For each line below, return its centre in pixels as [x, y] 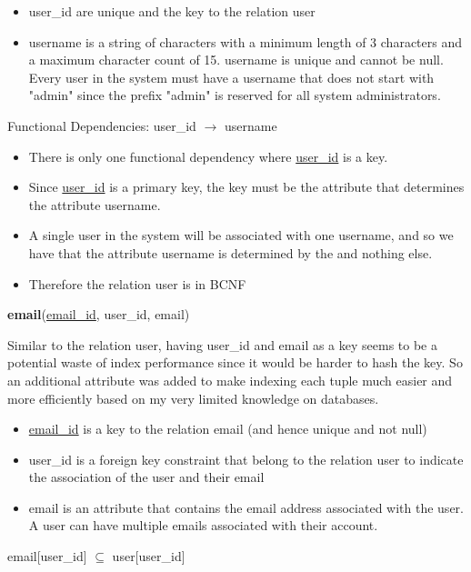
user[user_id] [149, 556]
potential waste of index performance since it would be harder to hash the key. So [235, 362]
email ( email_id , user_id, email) [99, 314]
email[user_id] [47, 556]
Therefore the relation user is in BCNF [137, 283]
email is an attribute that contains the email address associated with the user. [246, 507]
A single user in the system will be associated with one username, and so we [241, 235]
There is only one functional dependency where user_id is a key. [208, 156]
